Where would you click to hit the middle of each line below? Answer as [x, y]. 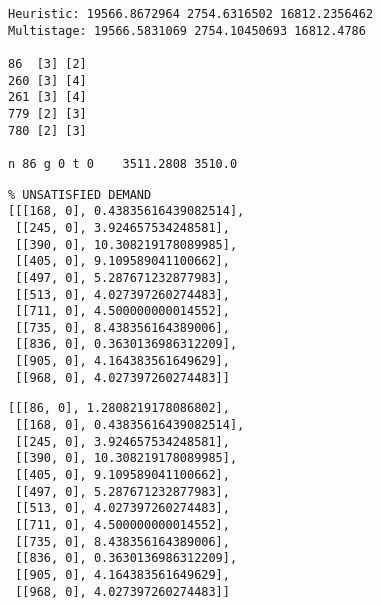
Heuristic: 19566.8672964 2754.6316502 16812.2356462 [191, 14]
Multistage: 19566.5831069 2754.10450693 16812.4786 [187, 30]
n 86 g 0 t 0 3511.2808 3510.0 [123, 163]
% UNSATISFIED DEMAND [80, 194]
